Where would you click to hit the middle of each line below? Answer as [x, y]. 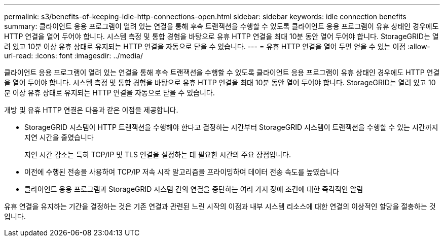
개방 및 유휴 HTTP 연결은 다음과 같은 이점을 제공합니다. [91, 110]
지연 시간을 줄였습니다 [59, 137]
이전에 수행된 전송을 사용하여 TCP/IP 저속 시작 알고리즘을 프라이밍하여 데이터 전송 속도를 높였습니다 [182, 172]
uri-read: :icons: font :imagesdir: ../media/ [73, 56]
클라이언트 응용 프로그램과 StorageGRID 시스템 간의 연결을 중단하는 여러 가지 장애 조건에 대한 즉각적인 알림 [194, 189]
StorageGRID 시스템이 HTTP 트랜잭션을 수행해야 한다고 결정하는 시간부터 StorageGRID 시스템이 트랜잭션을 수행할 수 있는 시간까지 [231, 127]
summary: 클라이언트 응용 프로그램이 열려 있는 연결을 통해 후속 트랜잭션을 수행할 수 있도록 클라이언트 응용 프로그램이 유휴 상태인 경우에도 [221, 26]
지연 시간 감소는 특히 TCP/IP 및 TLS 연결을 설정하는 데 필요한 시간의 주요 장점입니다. [158, 154]
